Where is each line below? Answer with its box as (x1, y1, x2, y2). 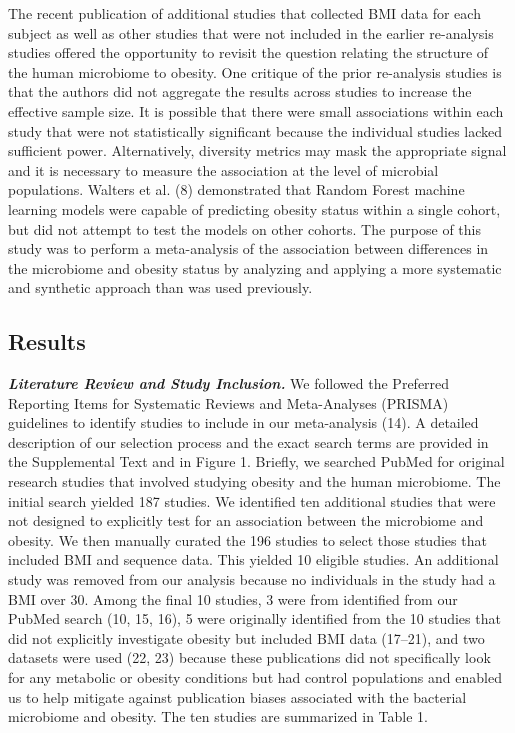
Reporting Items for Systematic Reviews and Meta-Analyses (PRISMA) (8, 392, 449, 413)
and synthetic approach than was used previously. (8, 277, 313, 298)
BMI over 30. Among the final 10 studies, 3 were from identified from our (8, 588, 458, 609)
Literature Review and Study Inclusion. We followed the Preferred (8, 373, 450, 394)
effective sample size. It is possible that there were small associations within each (8, 100, 504, 121)
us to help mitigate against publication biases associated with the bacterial (8, 686, 467, 707)
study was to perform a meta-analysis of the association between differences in (8, 238, 489, 259)
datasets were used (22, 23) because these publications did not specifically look (8, 647, 491, 668)
